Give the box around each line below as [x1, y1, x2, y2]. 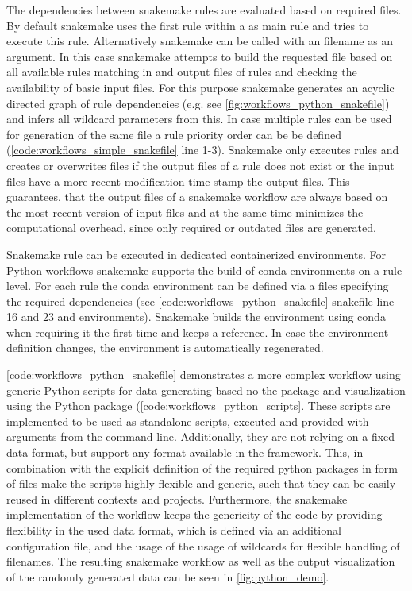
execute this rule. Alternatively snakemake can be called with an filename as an [6, 33, 394, 49]
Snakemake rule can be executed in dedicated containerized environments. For [6, 245, 386, 262]
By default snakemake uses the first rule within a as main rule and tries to [6, 17, 369, 33]
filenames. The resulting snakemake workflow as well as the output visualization [6, 553, 395, 570]
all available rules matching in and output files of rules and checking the [6, 64, 357, 80]
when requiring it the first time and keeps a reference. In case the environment [6, 323, 389, 340]
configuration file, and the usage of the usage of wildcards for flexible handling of [6, 537, 400, 554]
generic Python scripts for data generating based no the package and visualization [6, 381, 406, 398]
